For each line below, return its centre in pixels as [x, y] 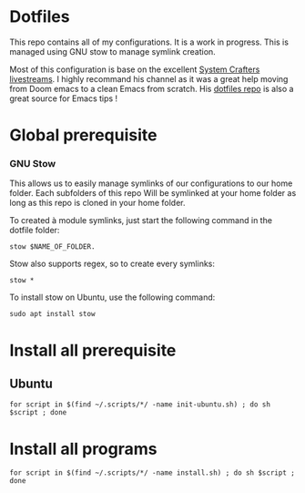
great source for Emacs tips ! [64, 98]
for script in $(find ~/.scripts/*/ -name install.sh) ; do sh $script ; [152, 473]
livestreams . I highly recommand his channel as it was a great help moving [149, 78]
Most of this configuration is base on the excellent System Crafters [135, 69]
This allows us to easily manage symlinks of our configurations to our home [151, 183]
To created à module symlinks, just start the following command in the [141, 221]
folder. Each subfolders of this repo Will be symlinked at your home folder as [153, 193]
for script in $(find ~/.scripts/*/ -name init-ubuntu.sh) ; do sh [140, 405]
